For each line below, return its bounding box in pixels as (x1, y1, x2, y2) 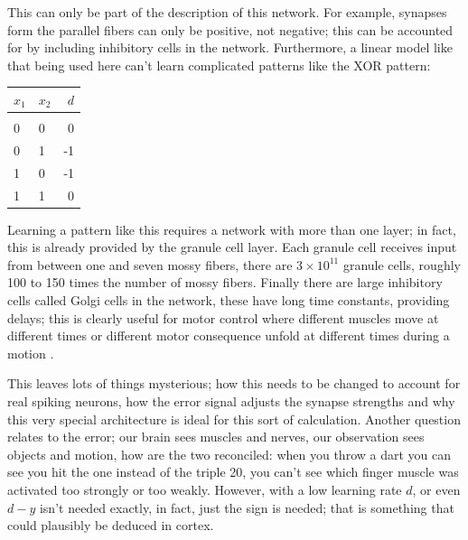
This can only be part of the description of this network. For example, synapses (7, 3, 447, 21)
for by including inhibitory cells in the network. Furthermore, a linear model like (7, 38, 453, 57)
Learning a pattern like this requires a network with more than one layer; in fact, (7, 219, 456, 238)
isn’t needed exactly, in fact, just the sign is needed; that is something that (39, 498, 454, 517)
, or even (412, 479, 461, 498)
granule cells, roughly (342, 255, 461, 274)
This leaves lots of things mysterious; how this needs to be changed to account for (7, 374, 461, 393)
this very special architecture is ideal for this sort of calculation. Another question (7, 409, 461, 428)
